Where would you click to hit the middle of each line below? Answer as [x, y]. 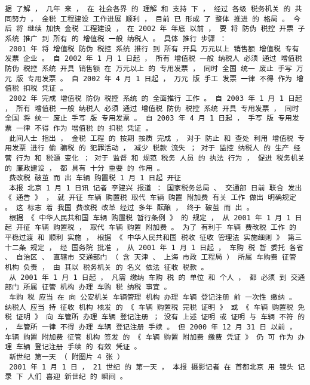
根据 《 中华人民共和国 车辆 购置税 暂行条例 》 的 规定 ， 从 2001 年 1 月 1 [150, 218]
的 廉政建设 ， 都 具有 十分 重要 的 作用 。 [85, 168]
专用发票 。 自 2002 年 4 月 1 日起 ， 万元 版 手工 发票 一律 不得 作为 [160, 78]
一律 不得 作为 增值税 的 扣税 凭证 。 [85, 128]
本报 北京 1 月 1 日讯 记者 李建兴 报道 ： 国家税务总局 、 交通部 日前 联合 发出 [156, 188]
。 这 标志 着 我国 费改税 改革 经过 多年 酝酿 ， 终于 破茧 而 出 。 [129, 208]
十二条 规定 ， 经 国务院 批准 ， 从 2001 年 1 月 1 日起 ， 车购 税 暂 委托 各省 [154, 247]
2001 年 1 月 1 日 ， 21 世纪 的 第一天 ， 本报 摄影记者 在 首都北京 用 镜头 [151, 367]
